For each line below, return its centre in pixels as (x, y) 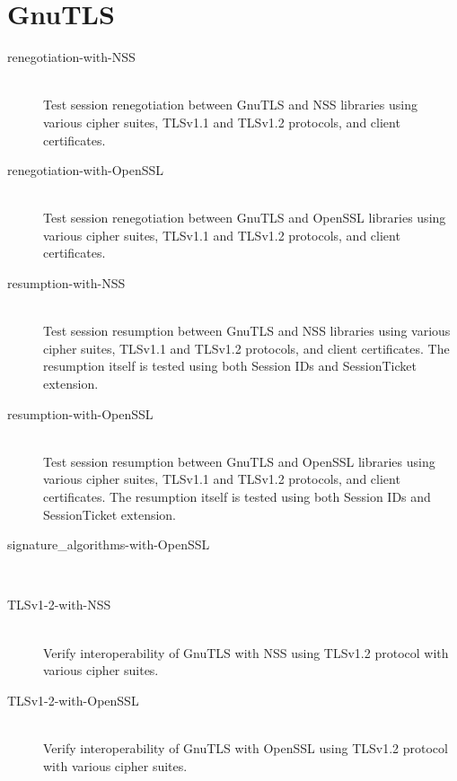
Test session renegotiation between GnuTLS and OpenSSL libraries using (245, 218)
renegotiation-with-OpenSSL (86, 170)
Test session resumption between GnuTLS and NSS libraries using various (247, 331)
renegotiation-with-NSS (71, 57)
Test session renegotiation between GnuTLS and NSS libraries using (230, 105)
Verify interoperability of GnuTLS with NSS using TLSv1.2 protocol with (246, 652)
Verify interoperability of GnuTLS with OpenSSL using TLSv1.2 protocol (246, 747)
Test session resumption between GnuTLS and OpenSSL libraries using (239, 461)
